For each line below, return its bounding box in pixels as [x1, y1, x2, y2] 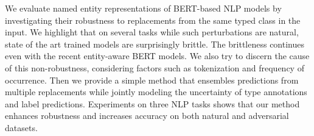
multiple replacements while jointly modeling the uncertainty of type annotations [5, 85, 307, 98]
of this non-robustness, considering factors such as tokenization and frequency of [5, 61, 304, 74]
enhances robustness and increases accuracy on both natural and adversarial [5, 109, 289, 122]
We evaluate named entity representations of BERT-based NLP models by [5, 2, 282, 14]
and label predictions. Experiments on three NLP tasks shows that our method [5, 97, 300, 110]
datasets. [5, 121, 38, 134]
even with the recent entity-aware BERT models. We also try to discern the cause [5, 49, 310, 62]
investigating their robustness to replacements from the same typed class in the [5, 13, 301, 26]
